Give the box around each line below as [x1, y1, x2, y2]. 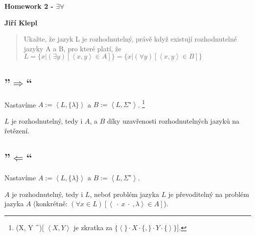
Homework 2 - [4, 1, 53, 11]
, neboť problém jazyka [90, 189, 160, 199]
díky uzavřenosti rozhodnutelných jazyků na [107, 116, 240, 126]
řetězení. [4, 125, 30, 135]
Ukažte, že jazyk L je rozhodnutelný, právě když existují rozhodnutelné [23, 34, 237, 44]
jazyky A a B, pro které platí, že [23, 43, 121, 53]
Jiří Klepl [4, 17, 38, 27]
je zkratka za [73, 222, 113, 232]
